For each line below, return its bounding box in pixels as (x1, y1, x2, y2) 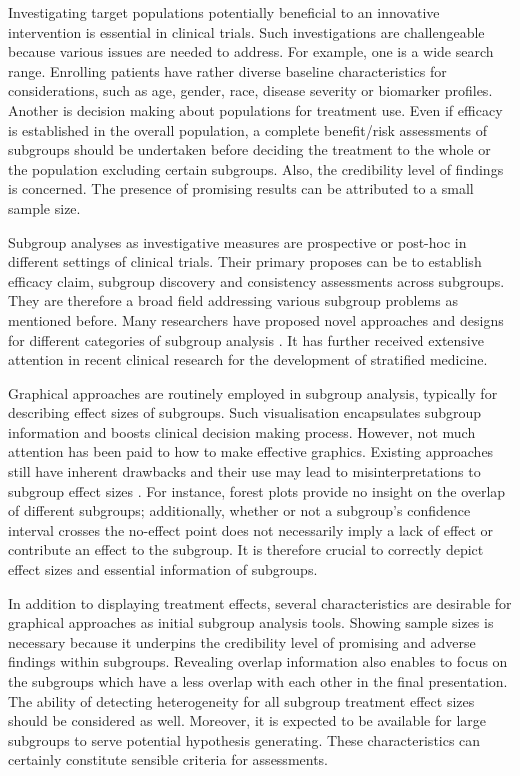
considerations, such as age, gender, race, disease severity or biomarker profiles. (8, 80, 493, 101)
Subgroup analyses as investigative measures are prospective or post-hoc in (8, 231, 467, 252)
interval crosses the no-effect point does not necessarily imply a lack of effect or (8, 519, 494, 540)
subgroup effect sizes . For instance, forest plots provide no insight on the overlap (8, 480, 506, 501)
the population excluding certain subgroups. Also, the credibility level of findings (8, 158, 504, 179)
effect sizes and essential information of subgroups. (8, 559, 318, 580)
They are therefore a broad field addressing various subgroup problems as (8, 290, 458, 311)
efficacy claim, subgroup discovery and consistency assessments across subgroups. (8, 270, 505, 291)
